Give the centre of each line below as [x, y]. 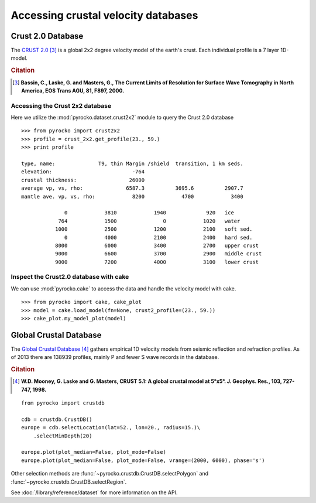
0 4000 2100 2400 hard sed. [159, 237]
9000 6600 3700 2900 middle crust [158, 254]
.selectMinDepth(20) [63, 436]
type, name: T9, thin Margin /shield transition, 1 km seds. [132, 163]
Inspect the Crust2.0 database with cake [70, 277]
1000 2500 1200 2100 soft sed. [154, 229]
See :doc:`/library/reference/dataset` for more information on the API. [94, 492]
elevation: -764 [83, 172]
